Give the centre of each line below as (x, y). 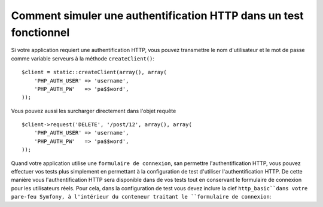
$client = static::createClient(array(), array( (94, 72)
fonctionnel (40, 32)
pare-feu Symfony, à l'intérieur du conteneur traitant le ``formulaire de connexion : (141, 197)
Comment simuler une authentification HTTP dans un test (157, 16)
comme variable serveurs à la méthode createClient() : (83, 58)
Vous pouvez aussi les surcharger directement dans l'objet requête (94, 111)
